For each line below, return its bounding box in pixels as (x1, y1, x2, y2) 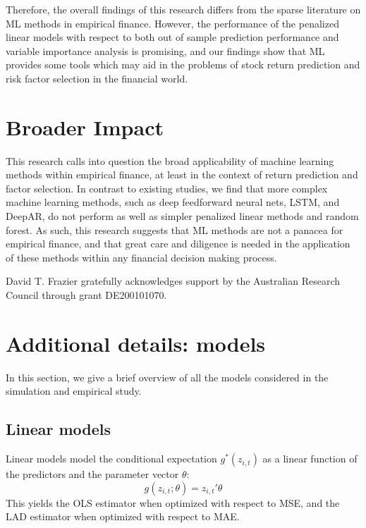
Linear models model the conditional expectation (6, 451, 217, 466)
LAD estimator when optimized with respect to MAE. (6, 509, 240, 524)
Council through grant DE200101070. (6, 288, 167, 302)
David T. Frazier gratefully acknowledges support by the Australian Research (6, 274, 341, 288)
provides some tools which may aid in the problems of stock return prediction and (6, 57, 360, 72)
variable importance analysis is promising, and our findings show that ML (6, 43, 325, 58)
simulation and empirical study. (6, 383, 142, 398)
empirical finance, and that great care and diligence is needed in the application (6, 236, 350, 251)
